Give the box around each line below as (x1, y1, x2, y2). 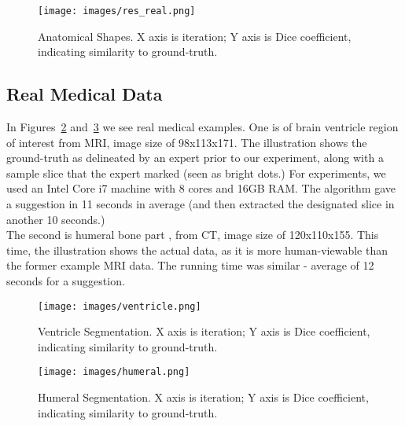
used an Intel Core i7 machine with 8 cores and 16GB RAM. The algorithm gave (6, 180, 396, 196)
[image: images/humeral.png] (38, 366, 190, 378)
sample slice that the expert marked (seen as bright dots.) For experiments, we (6, 164, 386, 181)
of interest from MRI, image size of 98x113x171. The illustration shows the (6, 134, 367, 150)
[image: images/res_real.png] (38, 6, 196, 17)
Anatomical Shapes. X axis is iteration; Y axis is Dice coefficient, (38, 28, 352, 44)
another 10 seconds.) (6, 211, 105, 227)
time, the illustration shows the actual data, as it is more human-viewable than (6, 241, 388, 258)
